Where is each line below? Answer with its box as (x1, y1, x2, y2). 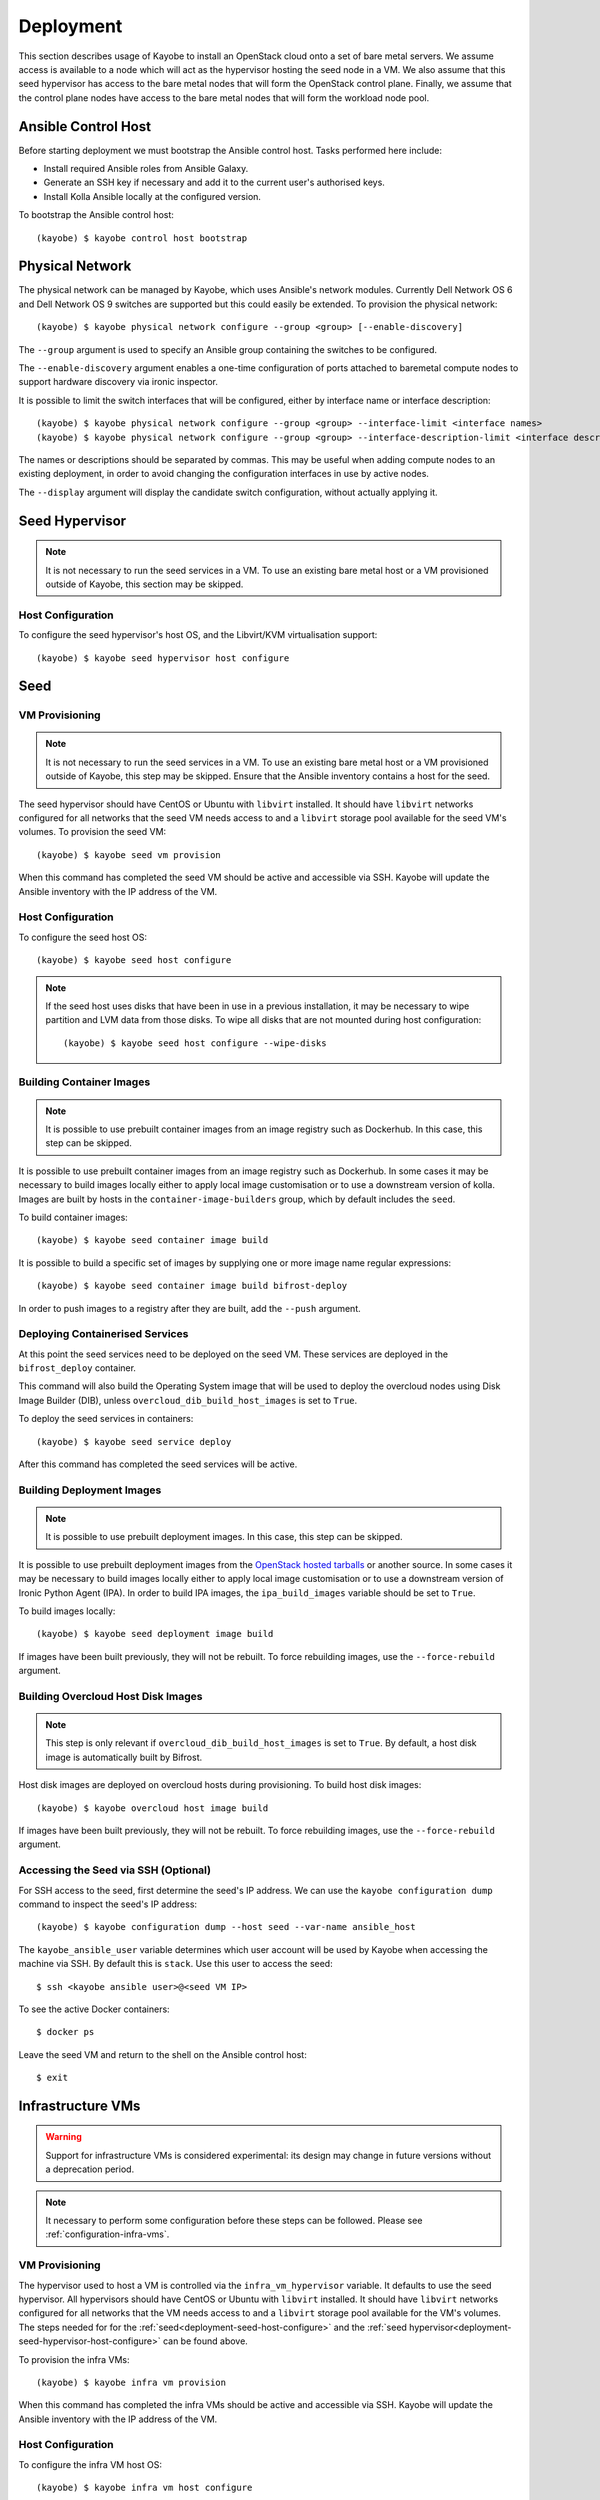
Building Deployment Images (18, 1483, 162, 1497)
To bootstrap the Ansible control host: (18, 209, 175, 221)
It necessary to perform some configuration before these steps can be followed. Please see (45, 2215, 423, 2227)
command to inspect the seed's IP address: (18, 1898, 198, 1910)
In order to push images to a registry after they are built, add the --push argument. (18, 1302, 361, 1314)
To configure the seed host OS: (18, 931, 147, 943)
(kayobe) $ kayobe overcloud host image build (36, 1802, 269, 1814)
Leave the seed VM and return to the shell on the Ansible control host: (18, 2048, 307, 2060)
